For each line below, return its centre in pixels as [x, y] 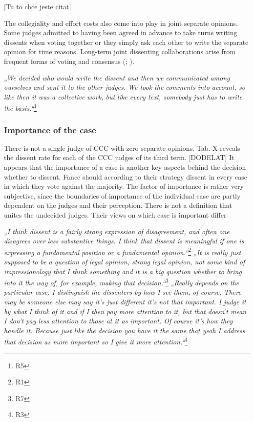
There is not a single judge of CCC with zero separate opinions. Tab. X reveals [122, 148]
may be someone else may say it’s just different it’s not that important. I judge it [125, 302]
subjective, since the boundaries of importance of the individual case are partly [122, 195]
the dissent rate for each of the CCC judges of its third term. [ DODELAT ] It [119, 157]
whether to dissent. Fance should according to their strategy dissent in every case [126, 176]
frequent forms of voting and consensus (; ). [69, 61]
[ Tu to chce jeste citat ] [38, 6]
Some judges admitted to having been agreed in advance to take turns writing [121, 32]
